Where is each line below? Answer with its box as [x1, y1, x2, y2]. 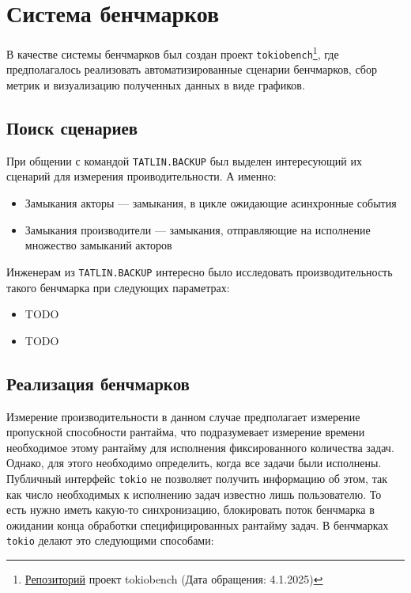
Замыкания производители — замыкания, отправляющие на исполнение [25, 221, 371, 238]
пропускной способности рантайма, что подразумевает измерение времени [6, 424, 365, 440]
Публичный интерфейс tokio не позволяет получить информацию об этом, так [6, 469, 387, 486]
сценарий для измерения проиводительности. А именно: [6, 168, 277, 184]
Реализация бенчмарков [6, 371, 190, 395]
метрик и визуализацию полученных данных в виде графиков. [6, 77, 305, 93]
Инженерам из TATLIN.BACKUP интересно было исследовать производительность [6, 263, 393, 279]
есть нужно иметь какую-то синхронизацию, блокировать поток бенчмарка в [6, 501, 375, 518]
